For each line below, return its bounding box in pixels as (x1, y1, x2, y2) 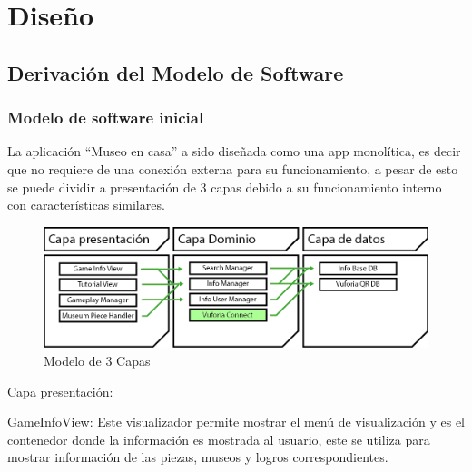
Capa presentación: (7, 381, 113, 400)
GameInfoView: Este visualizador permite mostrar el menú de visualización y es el (7, 412, 466, 431)
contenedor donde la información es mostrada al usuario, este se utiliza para (7, 429, 430, 448)
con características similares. (7, 195, 165, 214)
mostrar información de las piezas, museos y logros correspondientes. (7, 447, 388, 467)
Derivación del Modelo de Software (7, 58, 344, 86)
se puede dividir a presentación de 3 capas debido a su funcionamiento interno (7, 177, 442, 196)
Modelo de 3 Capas (44, 351, 151, 370)
